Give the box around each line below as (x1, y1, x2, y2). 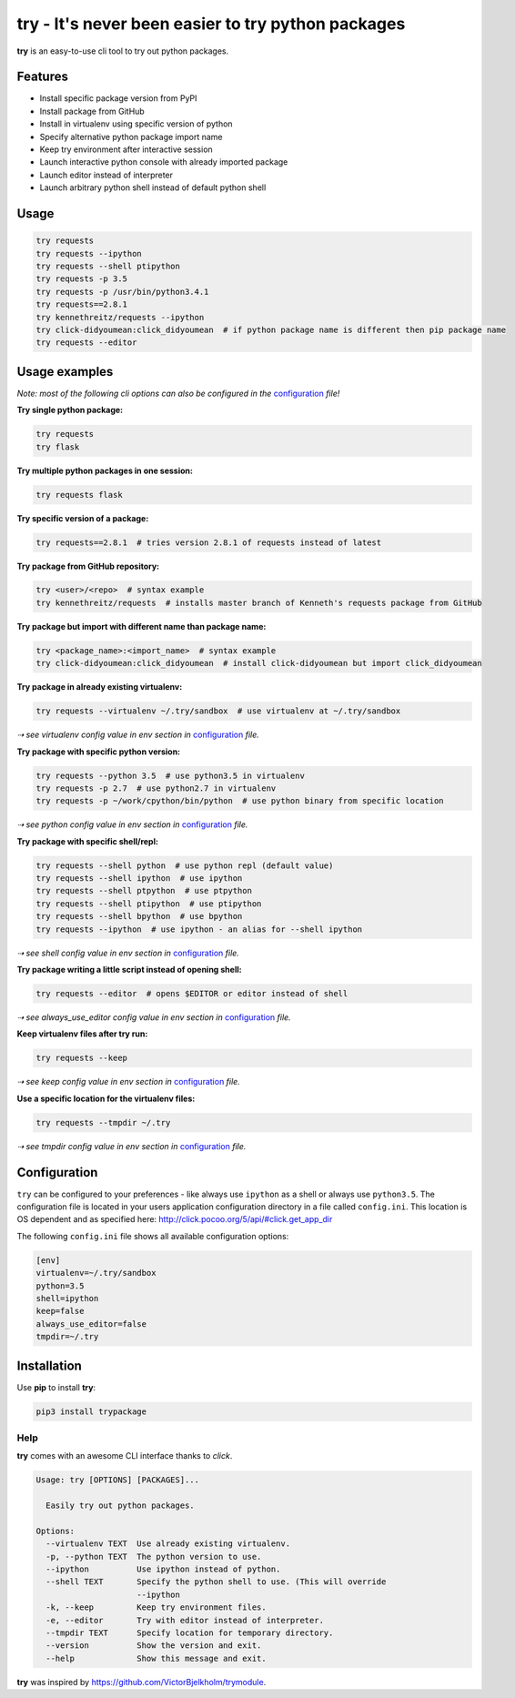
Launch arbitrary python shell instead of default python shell (39, 182, 267, 193)
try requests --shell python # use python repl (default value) (35, 860, 334, 871)
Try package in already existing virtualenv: (16, 682, 183, 692)
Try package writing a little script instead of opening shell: (16, 965, 242, 975)
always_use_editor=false (35, 1319, 147, 1329)
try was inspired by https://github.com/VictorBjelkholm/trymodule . (16, 1676, 267, 1687)
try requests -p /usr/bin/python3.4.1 (35, 287, 209, 297)
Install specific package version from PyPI (39, 93, 197, 104)
